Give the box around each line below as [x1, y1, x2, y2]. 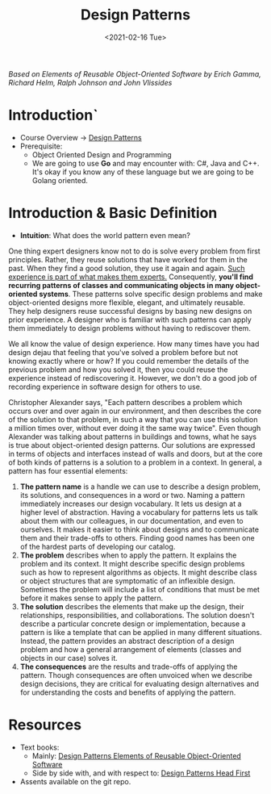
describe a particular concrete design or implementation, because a [19, 619, 246, 629]
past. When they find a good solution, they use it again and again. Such [8, 263, 245, 273]
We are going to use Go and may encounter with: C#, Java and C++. [31, 158, 260, 168]
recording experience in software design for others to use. [8, 382, 202, 391]
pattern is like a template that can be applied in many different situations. [19, 627, 262, 637]
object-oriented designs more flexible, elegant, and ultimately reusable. [8, 297, 246, 307]
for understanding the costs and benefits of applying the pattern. [19, 687, 236, 697]
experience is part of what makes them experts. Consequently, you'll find [8, 272, 254, 282]
